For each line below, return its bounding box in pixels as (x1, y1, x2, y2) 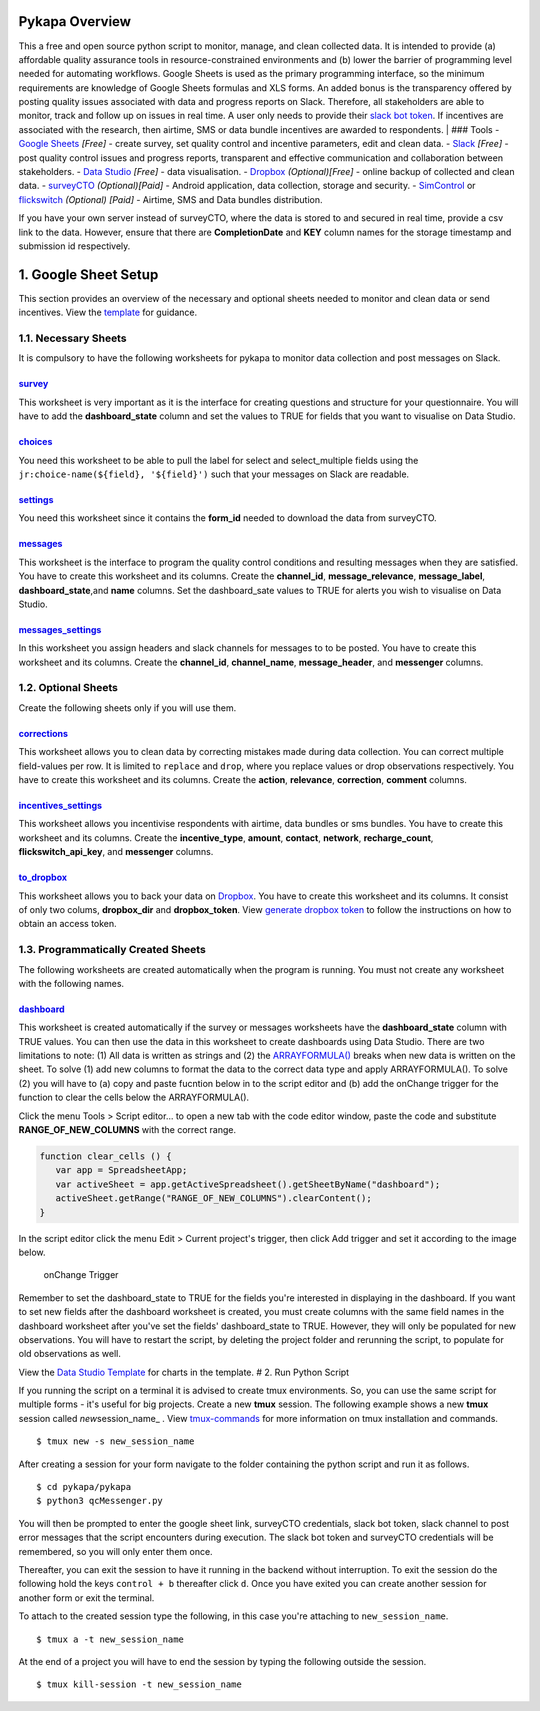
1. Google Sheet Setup (18, 266, 159, 283)
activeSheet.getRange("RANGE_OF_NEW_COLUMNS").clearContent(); (55, 1193, 372, 1204)
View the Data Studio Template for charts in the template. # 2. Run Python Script (18, 1366, 350, 1378)
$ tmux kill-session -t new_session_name (36, 1679, 242, 1690)
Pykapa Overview (18, 13, 132, 30)
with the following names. (18, 977, 125, 989)
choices (18, 436, 53, 448)
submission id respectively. (18, 240, 131, 252)
